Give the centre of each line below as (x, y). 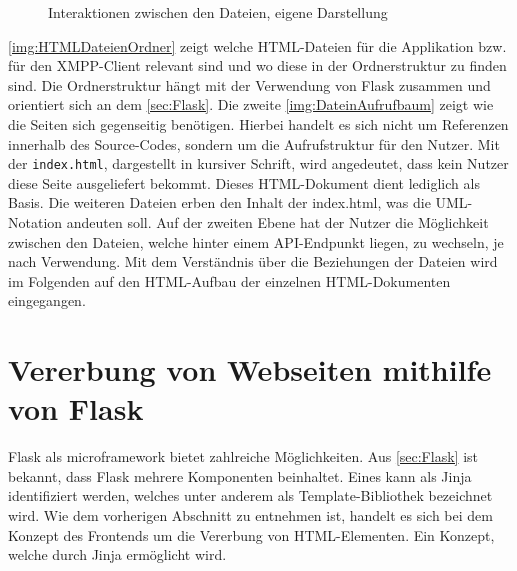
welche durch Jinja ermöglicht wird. (117, 554)
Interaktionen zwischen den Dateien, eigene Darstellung (218, 12)
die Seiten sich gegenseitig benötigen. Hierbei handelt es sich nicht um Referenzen (258, 123)
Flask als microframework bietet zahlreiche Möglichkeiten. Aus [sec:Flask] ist (243, 456)
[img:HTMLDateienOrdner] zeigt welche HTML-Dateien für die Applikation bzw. (257, 45)
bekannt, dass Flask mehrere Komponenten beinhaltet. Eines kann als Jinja (240, 475)
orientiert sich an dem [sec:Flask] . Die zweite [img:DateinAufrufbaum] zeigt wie (251, 104)
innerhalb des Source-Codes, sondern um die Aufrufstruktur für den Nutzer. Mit (254, 143)
